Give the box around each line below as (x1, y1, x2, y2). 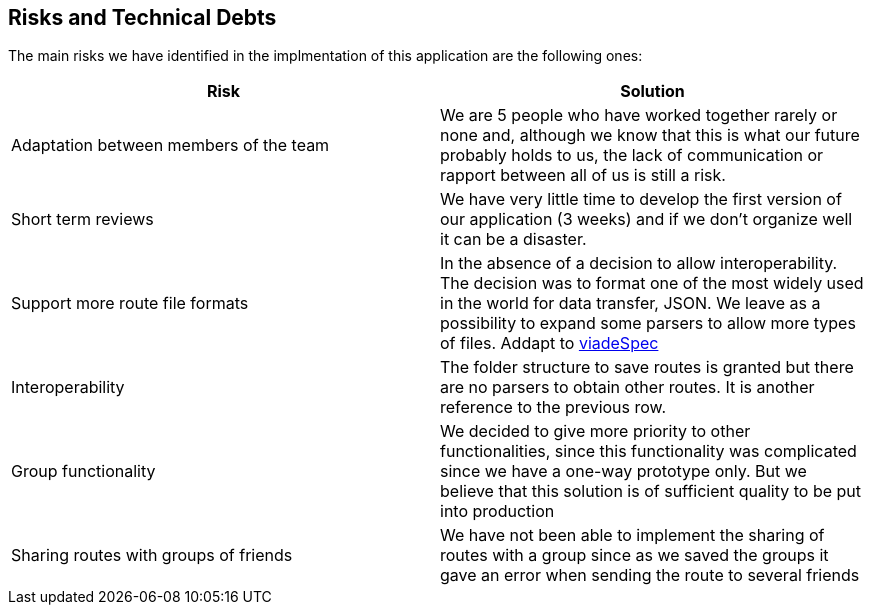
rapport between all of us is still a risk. (440, 165, 726, 186)
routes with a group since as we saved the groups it (440, 545, 829, 566)
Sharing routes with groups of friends (11, 545, 293, 566)
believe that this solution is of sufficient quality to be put (440, 481, 862, 502)
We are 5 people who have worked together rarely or (440, 105, 838, 126)
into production (440, 501, 555, 522)
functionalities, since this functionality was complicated (440, 441, 857, 462)
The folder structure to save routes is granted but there (440, 357, 854, 378)
